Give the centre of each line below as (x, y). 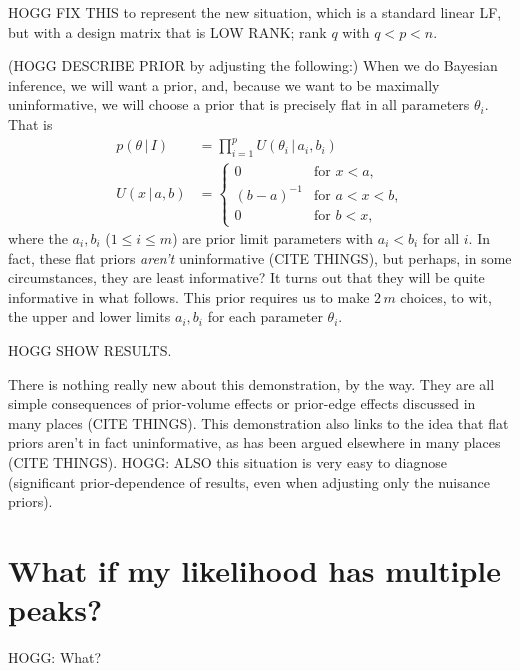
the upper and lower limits (89, 316)
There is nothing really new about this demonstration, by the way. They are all (251, 383)
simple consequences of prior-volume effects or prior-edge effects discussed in (242, 403)
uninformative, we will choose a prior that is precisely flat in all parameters (239, 104)
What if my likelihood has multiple (255, 569)
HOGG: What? (55, 657)
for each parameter (265, 316)
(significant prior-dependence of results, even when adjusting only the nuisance (249, 481)
